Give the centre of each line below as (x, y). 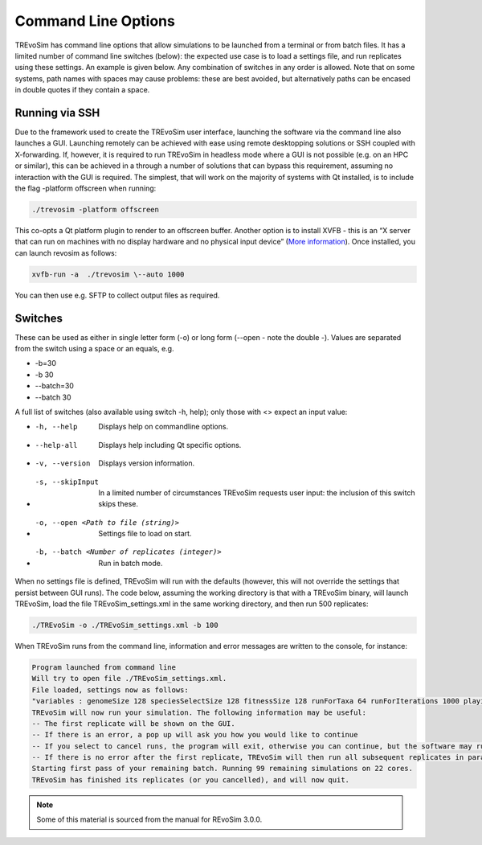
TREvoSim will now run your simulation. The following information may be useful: (199, 712)
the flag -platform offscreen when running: (86, 188)
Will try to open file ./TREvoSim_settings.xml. (129, 679)
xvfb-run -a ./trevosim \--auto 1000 (108, 274)
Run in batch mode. (131, 563)
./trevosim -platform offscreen (96, 209)
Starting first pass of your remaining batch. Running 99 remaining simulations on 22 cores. (223, 769)
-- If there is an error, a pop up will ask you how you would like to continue (195, 735)
